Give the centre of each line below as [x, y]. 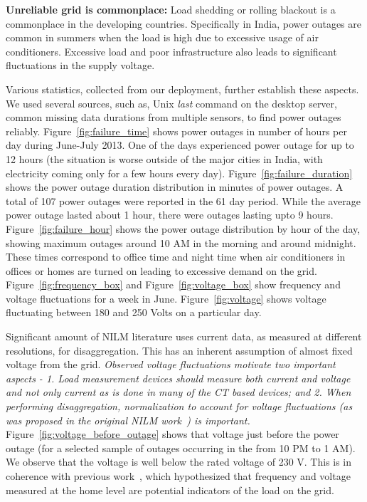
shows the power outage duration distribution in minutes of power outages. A [175, 187]
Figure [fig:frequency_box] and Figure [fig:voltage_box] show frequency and [173, 284]
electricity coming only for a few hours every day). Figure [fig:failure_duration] [179, 173]
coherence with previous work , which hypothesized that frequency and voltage [178, 476]
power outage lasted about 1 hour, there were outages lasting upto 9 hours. [170, 215]
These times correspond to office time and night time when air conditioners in [176, 257]
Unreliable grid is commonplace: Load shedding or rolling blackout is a [171, 9]
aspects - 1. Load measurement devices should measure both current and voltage [178, 378]
